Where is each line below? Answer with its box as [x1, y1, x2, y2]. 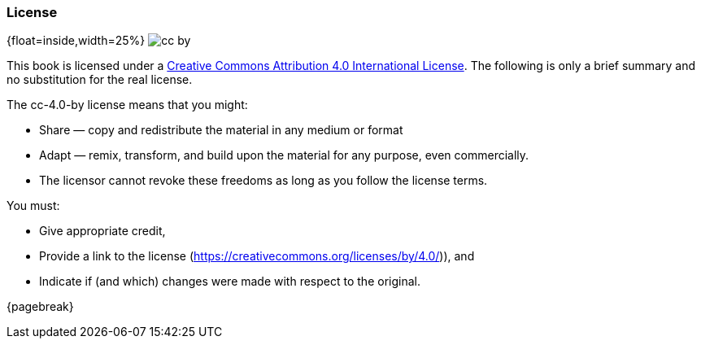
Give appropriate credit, [39, 224, 166, 238]
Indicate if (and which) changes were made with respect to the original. [39, 274, 420, 289]
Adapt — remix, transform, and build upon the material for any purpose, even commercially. [39, 148, 529, 163]
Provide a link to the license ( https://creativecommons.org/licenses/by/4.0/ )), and [39, 249, 475, 264]
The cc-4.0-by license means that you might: [7, 98, 248, 112]
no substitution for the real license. [7, 72, 193, 87]
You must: [7, 199, 60, 213]
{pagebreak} [7, 299, 74, 314]
